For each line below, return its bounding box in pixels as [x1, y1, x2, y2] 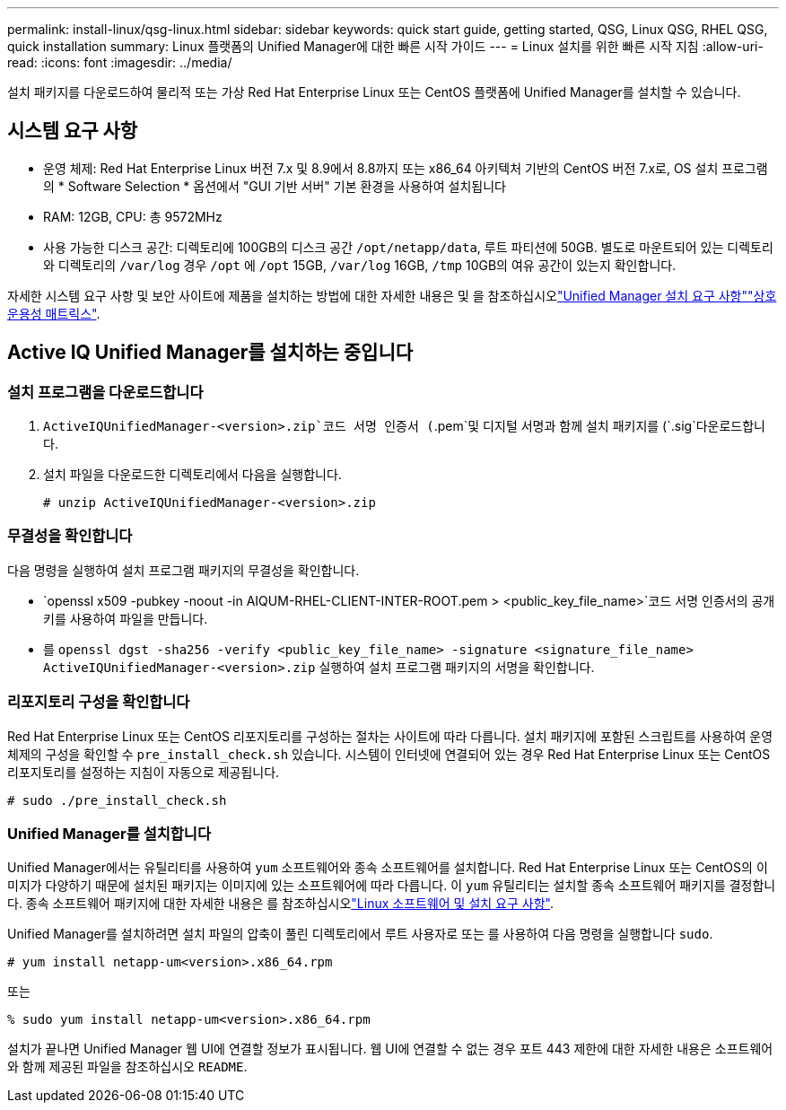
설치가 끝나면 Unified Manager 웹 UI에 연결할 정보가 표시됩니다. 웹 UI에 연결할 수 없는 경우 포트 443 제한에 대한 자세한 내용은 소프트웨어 [7, 1041, 773, 1057]
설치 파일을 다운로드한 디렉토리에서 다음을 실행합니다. [43, 467, 342, 483]
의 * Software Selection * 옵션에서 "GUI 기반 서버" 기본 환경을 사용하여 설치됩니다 [43, 178, 506, 194]
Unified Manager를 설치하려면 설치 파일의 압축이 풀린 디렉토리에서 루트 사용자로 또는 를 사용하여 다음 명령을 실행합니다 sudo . [7, 926, 713, 942]
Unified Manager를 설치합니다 [7, 824, 211, 843]
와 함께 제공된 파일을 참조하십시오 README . [7, 1059, 248, 1075]
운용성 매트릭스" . [7, 305, 100, 321]
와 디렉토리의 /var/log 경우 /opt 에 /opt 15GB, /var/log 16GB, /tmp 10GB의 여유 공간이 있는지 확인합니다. [43, 257, 677, 273]
